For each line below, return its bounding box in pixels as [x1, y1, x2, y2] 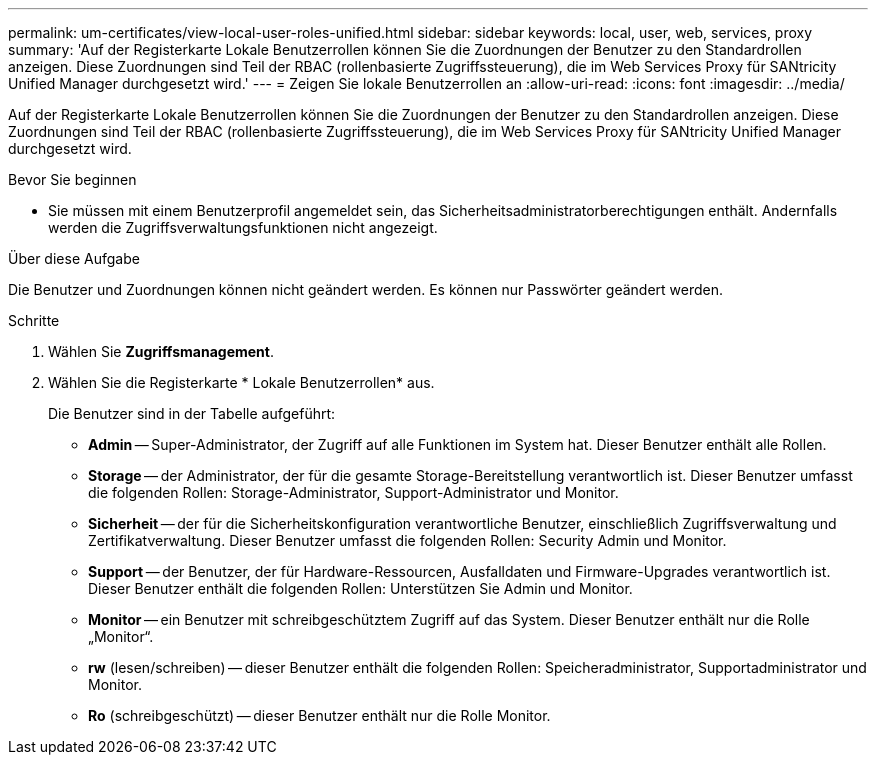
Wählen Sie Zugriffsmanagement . [48, 343, 274, 360]
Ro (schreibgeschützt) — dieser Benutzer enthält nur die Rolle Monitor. [88, 707, 551, 724]
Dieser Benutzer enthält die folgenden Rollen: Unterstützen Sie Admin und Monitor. [88, 580, 633, 597]
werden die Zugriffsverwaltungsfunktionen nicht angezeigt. [48, 219, 438, 236]
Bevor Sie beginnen [8, 171, 137, 188]
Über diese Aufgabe [8, 250, 140, 267]
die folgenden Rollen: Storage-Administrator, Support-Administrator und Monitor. [88, 484, 619, 501]
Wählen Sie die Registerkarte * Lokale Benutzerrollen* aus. [48, 374, 435, 391]
